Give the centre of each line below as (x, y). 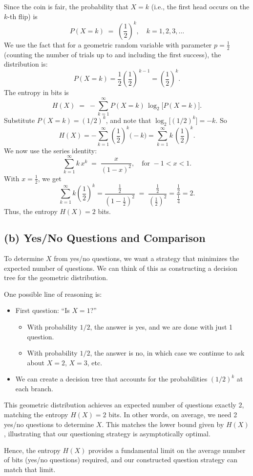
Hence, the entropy (32, 450)
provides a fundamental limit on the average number (167, 450)
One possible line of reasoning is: (53, 294)
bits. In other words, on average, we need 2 (173, 415)
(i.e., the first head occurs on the (200, 6)
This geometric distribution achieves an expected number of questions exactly (120, 405)
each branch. (34, 388)
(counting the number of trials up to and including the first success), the (113, 54)
